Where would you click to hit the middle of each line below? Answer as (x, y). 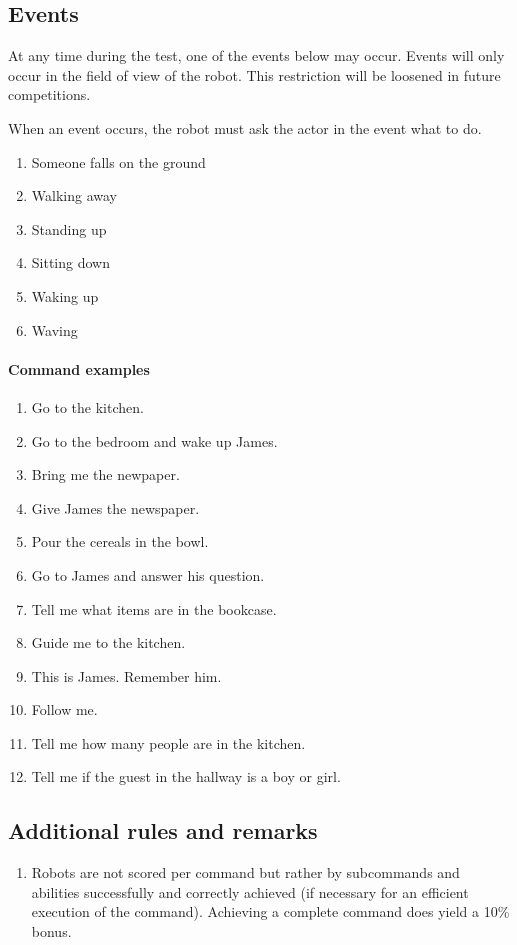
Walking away (74, 195)
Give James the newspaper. (115, 507)
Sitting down (70, 262)
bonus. (51, 931)
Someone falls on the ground (118, 161)
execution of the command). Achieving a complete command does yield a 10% (270, 911)
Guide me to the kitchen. (108, 642)
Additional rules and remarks (163, 830)
